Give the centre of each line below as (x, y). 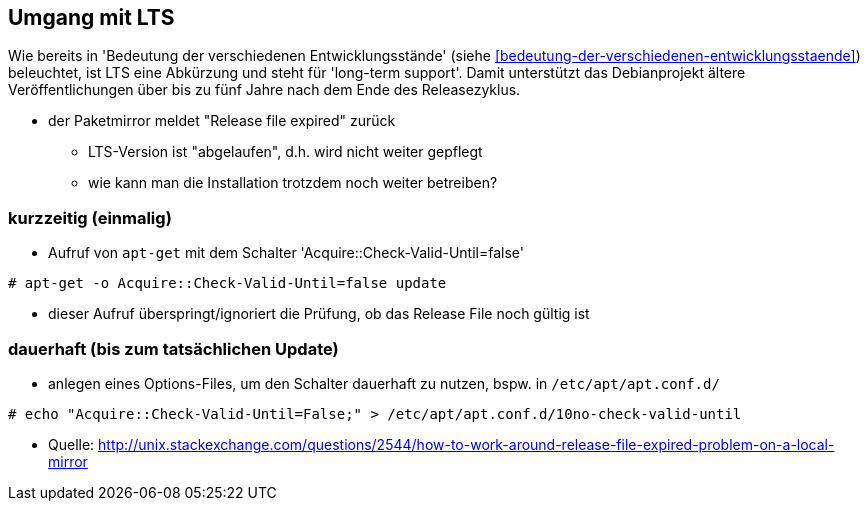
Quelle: (71, 444)
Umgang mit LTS (91, 17)
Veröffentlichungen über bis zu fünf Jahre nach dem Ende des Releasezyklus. (264, 90)
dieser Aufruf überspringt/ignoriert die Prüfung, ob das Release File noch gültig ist (319, 314)
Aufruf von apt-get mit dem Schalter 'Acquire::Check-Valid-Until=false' (286, 253)
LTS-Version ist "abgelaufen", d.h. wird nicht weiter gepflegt (285, 152)
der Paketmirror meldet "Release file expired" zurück (222, 121)
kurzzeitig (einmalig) (90, 217)
